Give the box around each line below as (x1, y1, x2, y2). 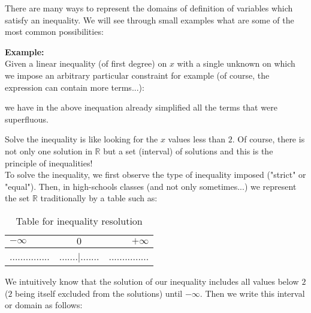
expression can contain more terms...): (5, 81, 144, 93)
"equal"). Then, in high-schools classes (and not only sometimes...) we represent (5, 180, 297, 192)
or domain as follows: (5, 299, 83, 311)
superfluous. (5, 112, 49, 125)
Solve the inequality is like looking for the (5, 133, 158, 145)
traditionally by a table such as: (40, 192, 158, 204)
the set (5, 192, 30, 204)
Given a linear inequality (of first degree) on (5, 57, 167, 70)
